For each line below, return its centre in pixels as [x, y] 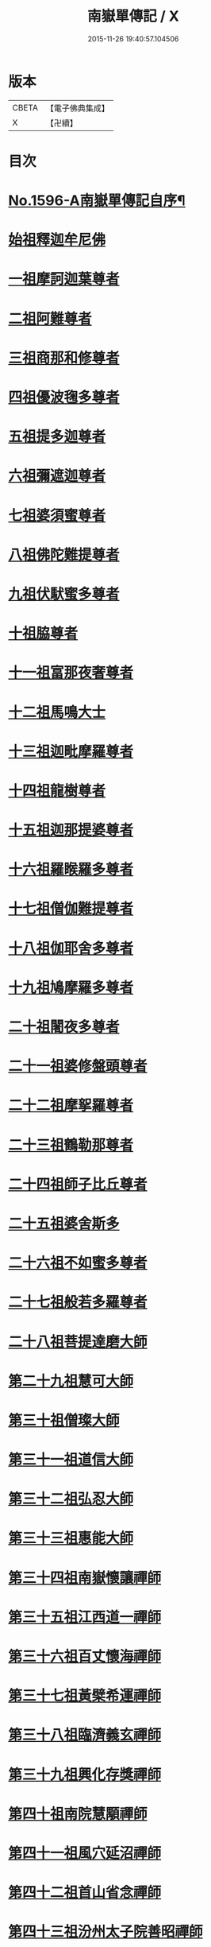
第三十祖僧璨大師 [64, 1420]
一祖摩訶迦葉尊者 [64, 279]
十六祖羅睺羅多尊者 [71, 869]
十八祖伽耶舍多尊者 [71, 948]
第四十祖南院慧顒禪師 [78, 1814]
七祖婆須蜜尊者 [57, 516]
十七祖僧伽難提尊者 [71, 909]
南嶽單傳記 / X [133, 16]
